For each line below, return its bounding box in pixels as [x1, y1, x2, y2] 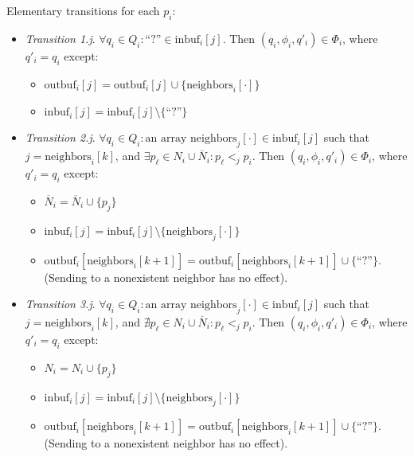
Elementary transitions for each [6, 2, 160, 18]
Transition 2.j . [25, 129, 96, 146]
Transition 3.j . [25, 295, 96, 312]
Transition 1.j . [25, 29, 96, 46]
